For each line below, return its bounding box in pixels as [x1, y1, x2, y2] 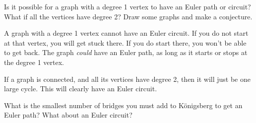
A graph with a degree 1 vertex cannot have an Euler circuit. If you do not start [4, 28, 249, 38]
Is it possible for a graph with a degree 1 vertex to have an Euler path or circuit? [4, 1, 251, 11]
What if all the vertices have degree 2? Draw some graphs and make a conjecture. [4, 11, 253, 21]
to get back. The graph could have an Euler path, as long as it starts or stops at [4, 47, 248, 58]
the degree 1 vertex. [4, 57, 64, 67]
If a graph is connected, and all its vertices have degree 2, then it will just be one [4, 73, 251, 84]
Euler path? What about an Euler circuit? [4, 110, 132, 120]
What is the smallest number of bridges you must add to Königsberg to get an [4, 100, 243, 110]
